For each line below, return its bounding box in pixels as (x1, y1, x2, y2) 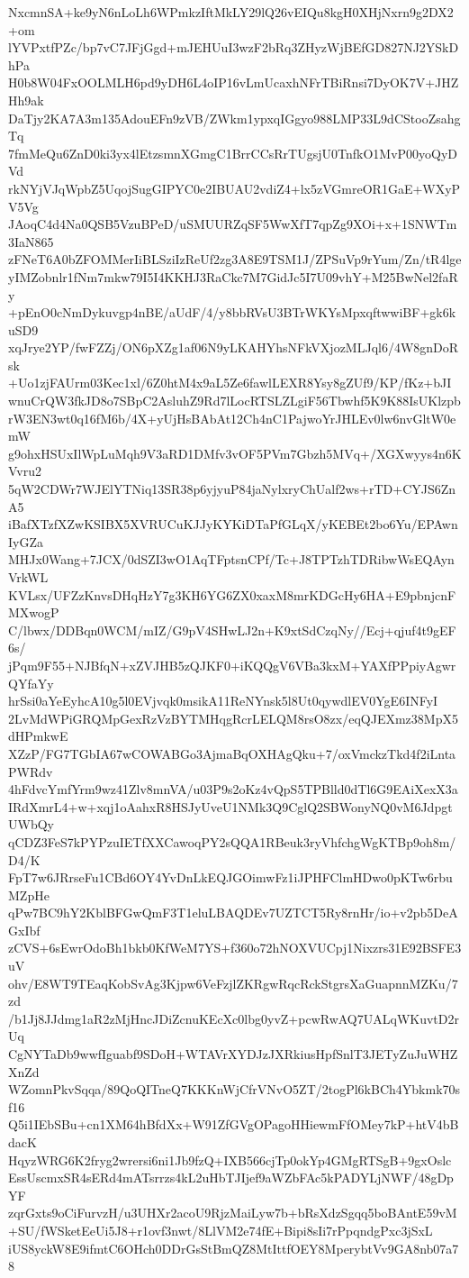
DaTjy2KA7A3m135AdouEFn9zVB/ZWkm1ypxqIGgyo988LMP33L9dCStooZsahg (8, 108, 461, 127)
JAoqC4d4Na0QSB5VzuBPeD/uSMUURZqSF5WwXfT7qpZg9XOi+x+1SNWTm (8, 215, 457, 233)
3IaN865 (8, 232, 54, 251)
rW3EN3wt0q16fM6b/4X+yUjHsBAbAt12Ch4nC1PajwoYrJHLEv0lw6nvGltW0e (8, 408, 456, 427)
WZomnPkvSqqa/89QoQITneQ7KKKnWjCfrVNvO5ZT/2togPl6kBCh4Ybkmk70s (8, 1080, 461, 1099)
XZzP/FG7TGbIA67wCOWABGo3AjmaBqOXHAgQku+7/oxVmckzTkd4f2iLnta (8, 744, 456, 762)
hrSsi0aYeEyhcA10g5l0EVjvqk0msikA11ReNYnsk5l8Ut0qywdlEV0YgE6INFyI (8, 691, 438, 710)
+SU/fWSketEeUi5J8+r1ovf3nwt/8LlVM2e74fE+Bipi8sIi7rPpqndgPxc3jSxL (8, 1220, 433, 1239)
